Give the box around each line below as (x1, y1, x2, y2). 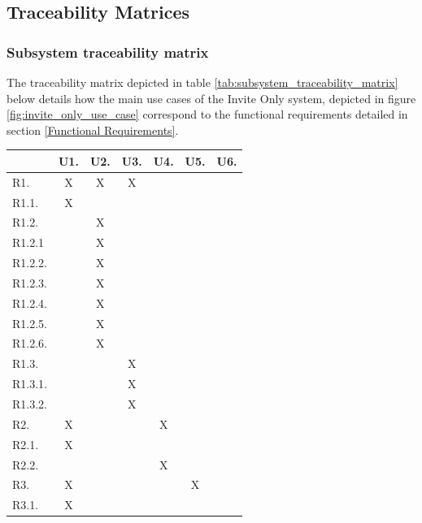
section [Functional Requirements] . (7, 121, 179, 138)
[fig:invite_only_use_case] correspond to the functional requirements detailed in (7, 106, 408, 123)
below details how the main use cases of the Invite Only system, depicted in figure (7, 89, 416, 106)
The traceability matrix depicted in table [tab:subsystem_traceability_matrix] (7, 74, 398, 90)
